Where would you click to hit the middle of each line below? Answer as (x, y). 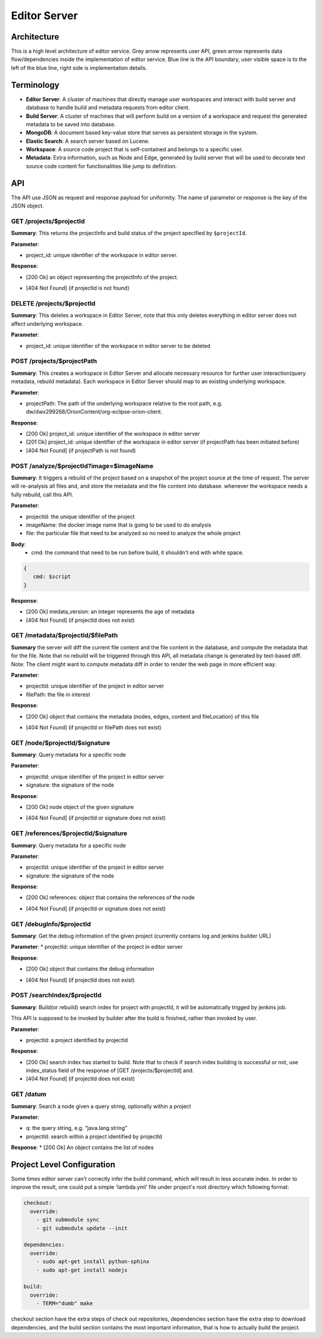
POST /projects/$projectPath (54, 361)
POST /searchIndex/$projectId (56, 995)
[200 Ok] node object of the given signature (80, 807)
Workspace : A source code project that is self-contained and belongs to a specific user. (134, 149)
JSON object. (27, 206)
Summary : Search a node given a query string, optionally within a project (101, 1106)
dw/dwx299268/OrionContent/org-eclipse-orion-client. (94, 412)
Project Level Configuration (63, 1164)
